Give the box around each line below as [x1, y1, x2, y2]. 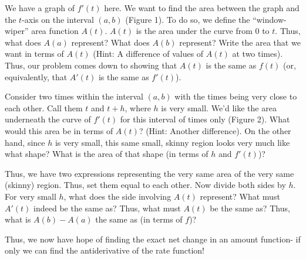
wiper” [5, 25, 29, 37]
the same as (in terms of [95, 213, 183, 225]
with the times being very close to [174, 90, 297, 102]
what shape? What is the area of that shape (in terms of [5, 148, 209, 160]
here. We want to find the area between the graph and [104, 2, 300, 13]
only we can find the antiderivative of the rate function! [5, 244, 204, 256]
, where [125, 101, 151, 114]
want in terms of [5, 47, 64, 60]
